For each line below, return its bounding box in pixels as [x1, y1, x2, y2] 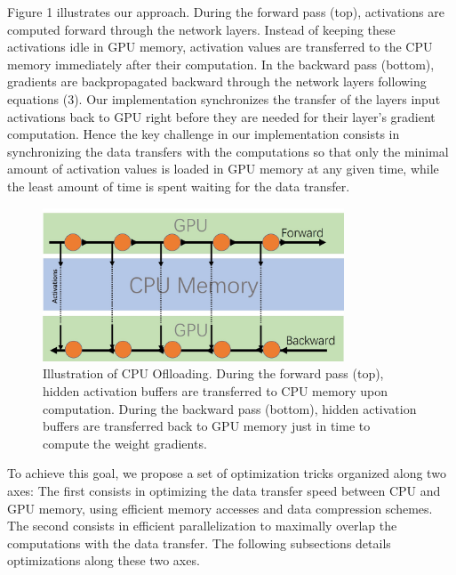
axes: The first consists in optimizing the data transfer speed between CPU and [7, 481, 441, 499]
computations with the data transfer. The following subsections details [7, 533, 391, 552]
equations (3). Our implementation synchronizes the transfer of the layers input [7, 89, 441, 108]
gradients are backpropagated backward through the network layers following [7, 72, 427, 91]
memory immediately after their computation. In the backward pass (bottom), [7, 54, 435, 73]
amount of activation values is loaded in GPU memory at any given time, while [7, 159, 439, 178]
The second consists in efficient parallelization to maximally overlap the [7, 516, 397, 535]
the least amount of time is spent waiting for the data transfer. [7, 176, 350, 195]
